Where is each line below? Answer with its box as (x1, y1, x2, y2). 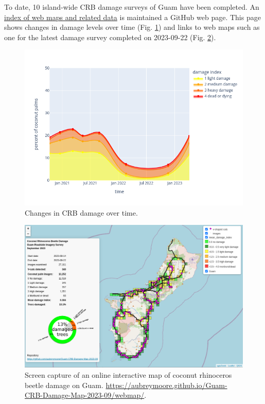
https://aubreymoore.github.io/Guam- (105, 379, 227, 390)
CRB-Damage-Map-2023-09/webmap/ (25, 390, 145, 400)
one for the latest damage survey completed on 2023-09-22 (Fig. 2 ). (4, 31, 216, 42)
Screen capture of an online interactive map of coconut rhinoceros (25, 370, 232, 380)
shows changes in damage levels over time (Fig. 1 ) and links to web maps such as (4, 22, 260, 32)
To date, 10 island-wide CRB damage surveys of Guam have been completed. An (4, 2, 259, 12)
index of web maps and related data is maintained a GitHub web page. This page (4, 11, 261, 22)
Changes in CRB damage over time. (25, 207, 138, 218)
